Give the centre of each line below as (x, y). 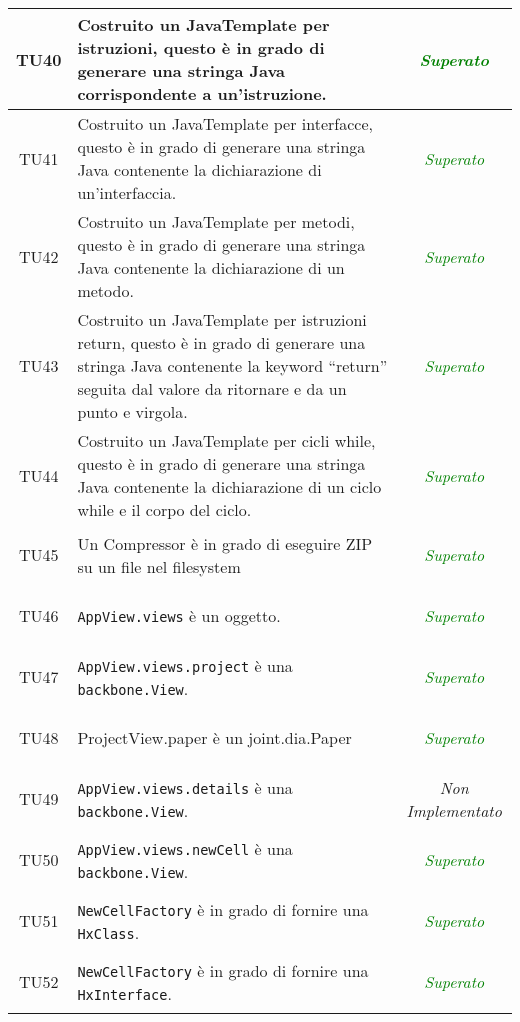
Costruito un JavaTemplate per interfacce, (225, 123)
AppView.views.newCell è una (185, 848)
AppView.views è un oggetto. (179, 615)
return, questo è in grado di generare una (221, 342)
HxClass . (108, 932)
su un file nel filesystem (159, 566)
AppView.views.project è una (185, 665)
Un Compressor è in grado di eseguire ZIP (225, 543)
